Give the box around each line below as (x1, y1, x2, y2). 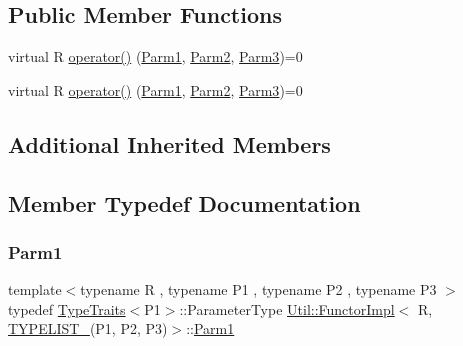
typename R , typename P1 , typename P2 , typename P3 (80, 279, 437, 300)
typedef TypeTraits (8, 298, 126, 319)
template (8, 279, 62, 300)
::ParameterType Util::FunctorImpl (179, 298, 395, 319)
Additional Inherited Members (8, 128, 331, 159)
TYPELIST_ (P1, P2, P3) (8, 318, 168, 339)
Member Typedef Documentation (8, 187, 361, 218)
